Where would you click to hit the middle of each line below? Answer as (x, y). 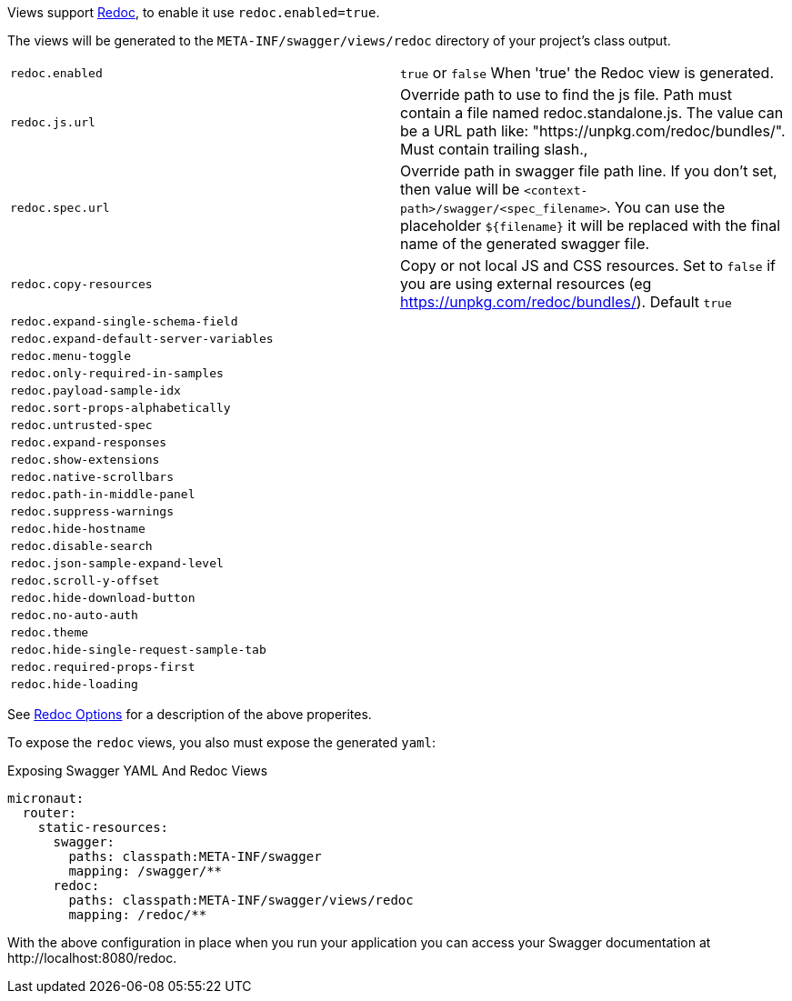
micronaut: (46, 798)
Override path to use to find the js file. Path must (566, 95)
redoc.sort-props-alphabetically (120, 408)
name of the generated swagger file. (525, 244)
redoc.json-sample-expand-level (117, 563)
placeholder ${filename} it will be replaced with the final (591, 225)
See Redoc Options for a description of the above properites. (190, 714)
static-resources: (103, 827)
